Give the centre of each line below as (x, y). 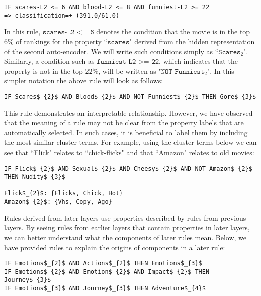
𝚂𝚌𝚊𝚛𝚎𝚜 (230, 52)
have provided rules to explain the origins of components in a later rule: (115, 247)
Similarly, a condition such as (49, 61)
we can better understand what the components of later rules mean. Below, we (125, 237)
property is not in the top (43, 70)
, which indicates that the (198, 61)
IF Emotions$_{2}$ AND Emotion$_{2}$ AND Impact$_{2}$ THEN (107, 272)
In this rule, (22, 31)
